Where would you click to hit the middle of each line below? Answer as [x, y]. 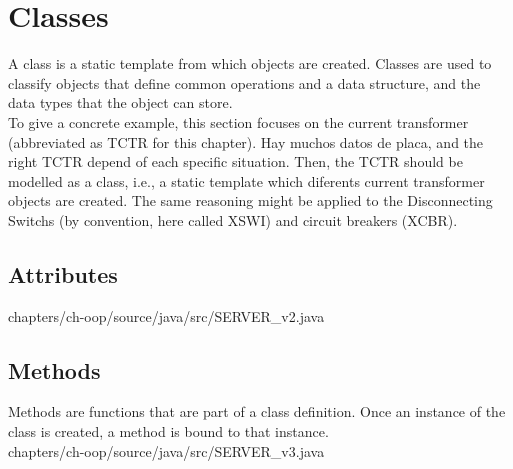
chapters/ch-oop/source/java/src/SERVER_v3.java [166, 450]
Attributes [63, 273]
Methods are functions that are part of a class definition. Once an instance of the [257, 411]
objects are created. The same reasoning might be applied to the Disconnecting [250, 200]
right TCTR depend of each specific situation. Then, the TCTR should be [235, 161]
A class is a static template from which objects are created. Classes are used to [250, 63]
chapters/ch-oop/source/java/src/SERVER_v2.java [166, 315]
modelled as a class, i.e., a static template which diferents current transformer [246, 180]
